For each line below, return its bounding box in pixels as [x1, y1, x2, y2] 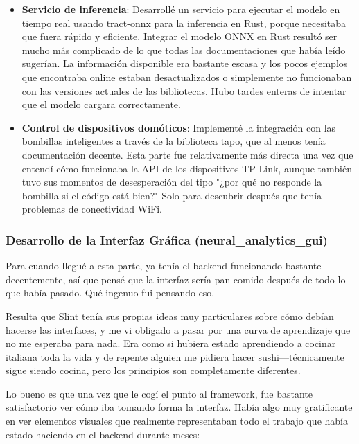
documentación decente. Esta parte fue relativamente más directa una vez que [21, 147, 353, 161]
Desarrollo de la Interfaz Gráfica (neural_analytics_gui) [6, 231, 328, 248]
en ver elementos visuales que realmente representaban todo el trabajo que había [6, 414, 348, 428]
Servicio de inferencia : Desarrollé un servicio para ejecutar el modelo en [21, 2, 340, 16]
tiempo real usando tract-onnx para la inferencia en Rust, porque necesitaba [21, 15, 347, 30]
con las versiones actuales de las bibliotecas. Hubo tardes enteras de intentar [21, 83, 347, 98]
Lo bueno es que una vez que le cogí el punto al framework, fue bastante [6, 386, 313, 400]
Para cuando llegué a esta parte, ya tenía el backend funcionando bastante [6, 258, 322, 273]
